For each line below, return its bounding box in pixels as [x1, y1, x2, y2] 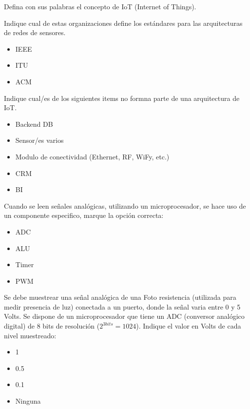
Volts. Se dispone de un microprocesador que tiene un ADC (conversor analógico [4, 311, 245, 321]
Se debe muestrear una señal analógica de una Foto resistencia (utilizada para [4, 292, 236, 302]
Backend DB [15, 118, 53, 129]
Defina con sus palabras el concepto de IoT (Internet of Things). [4, 1, 196, 11]
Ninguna [15, 396, 41, 406]
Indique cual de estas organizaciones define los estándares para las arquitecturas [4, 18, 243, 28]
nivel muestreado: [4, 330, 57, 340]
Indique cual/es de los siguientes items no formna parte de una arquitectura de [4, 93, 240, 103]
